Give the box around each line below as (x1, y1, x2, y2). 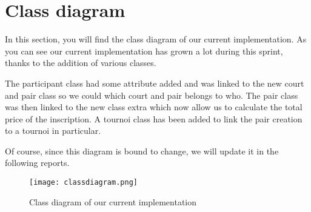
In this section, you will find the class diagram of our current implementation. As (5, 33, 307, 45)
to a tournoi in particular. (5, 124, 101, 137)
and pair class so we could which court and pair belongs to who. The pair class (5, 88, 298, 101)
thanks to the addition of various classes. (5, 56, 156, 69)
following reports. (5, 156, 70, 169)
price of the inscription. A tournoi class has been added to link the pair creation (5, 112, 303, 125)
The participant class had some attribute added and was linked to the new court (5, 76, 304, 89)
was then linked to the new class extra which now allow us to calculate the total (5, 101, 303, 113)
